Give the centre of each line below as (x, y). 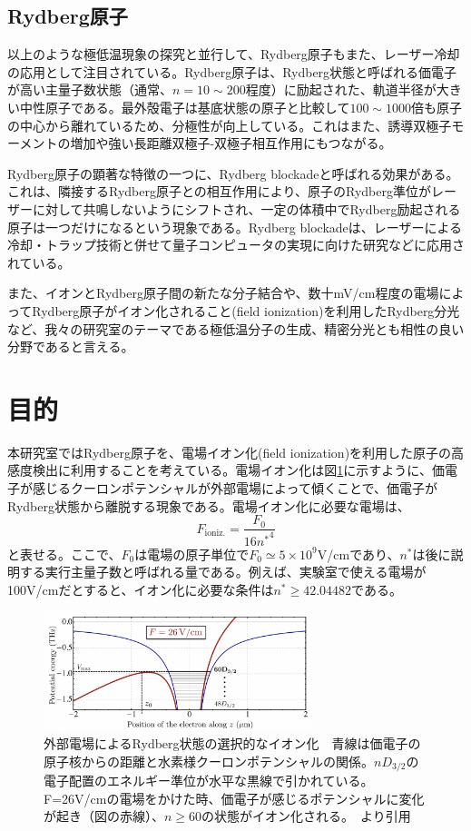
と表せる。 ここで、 (64, 554)
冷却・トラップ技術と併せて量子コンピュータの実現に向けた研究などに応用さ (236, 245)
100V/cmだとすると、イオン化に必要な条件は (141, 589)
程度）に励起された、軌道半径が (341, 89)
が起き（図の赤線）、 (104, 816)
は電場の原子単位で (192, 554)
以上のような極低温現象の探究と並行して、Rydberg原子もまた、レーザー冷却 (234, 54)
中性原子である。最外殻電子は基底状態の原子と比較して (185, 107)
